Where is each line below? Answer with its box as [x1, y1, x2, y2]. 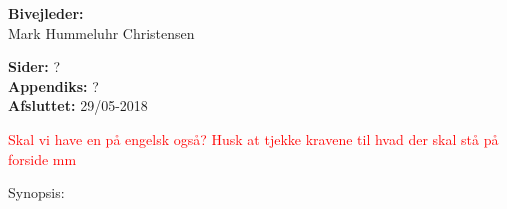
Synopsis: [8, 182, 65, 203]
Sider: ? [8, 56, 61, 77]
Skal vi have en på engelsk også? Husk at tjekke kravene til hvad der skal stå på [8, 128, 499, 149]
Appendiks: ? [8, 75, 99, 96]
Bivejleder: [8, 3, 84, 23]
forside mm [8, 148, 77, 169]
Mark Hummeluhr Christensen [8, 22, 195, 43]
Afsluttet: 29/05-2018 [8, 95, 148, 116]
